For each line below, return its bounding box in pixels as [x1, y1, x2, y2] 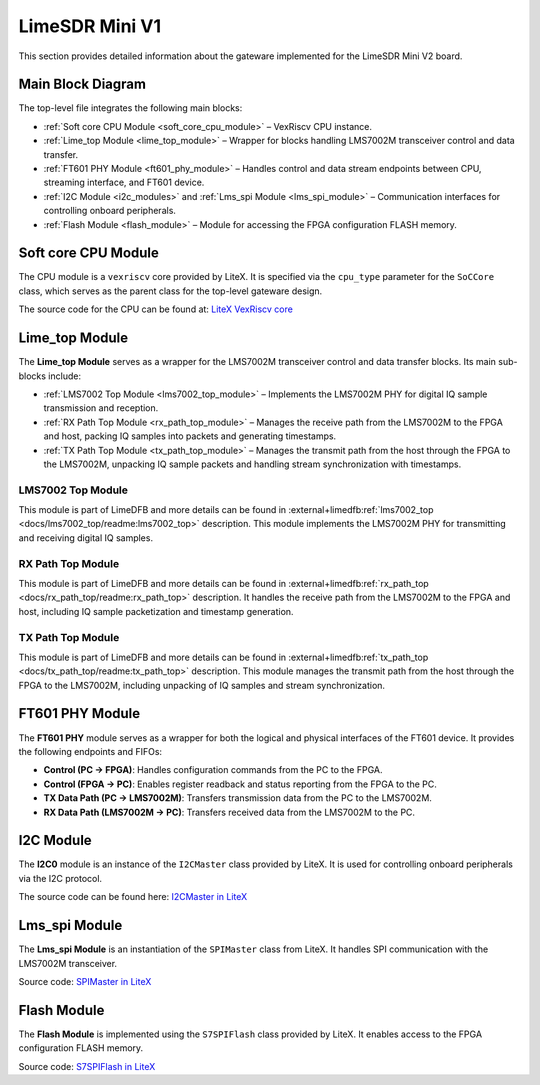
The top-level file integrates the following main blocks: [18, 102, 243, 114]
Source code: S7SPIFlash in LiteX [18, 1060, 156, 1072]
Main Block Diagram [18, 76, 147, 93]
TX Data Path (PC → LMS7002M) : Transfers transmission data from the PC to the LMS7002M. [43, 792, 432, 804]
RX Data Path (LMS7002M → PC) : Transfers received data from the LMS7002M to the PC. [43, 806, 415, 818]
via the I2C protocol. [18, 872, 103, 884]
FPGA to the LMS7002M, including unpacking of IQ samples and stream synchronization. [18, 679, 385, 691]
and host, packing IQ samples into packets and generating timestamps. [43, 430, 337, 442]
